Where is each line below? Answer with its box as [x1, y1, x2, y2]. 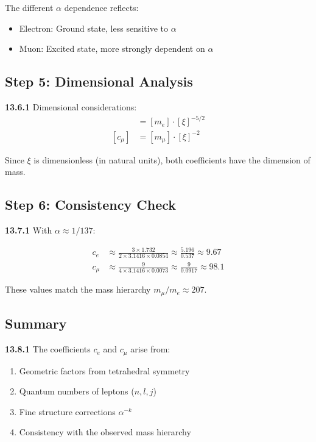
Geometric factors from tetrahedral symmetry [19, 364, 190, 377]
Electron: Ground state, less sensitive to [19, 21, 168, 34]
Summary [5, 314, 67, 333]
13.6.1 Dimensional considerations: [5, 100, 137, 113]
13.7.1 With [5, 224, 52, 237]
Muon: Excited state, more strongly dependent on [19, 42, 205, 55]
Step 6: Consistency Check [5, 195, 176, 214]
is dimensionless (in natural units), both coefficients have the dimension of [33, 153, 311, 166]
